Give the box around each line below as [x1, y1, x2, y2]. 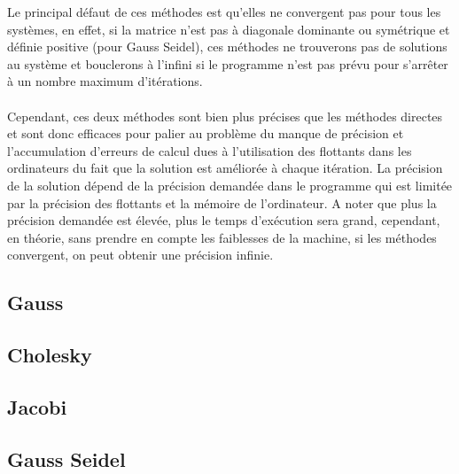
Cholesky [7, 341, 92, 369]
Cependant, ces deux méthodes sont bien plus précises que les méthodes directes [7, 106, 443, 125]
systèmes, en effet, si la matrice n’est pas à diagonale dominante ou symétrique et [7, 19, 450, 38]
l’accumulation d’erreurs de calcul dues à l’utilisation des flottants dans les [7, 141, 412, 159]
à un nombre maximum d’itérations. [7, 72, 203, 90]
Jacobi [7, 392, 67, 420]
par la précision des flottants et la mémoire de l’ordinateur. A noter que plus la [7, 193, 437, 212]
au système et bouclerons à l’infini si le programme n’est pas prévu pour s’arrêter [7, 54, 448, 73]
